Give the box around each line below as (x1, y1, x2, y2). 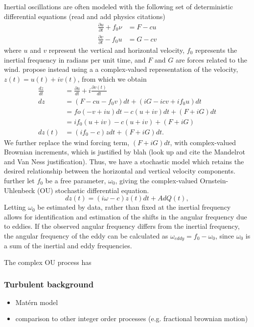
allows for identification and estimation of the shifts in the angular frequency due (4, 211, 247, 221)
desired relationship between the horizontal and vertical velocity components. (4, 166, 235, 176)
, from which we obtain (77, 73, 147, 84)
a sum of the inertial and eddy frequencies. (4, 240, 132, 251)
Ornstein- (200, 175, 229, 186)
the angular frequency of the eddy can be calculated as (4, 230, 168, 240)
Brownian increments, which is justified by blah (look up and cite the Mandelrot (4, 147, 245, 157)
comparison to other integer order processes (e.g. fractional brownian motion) (15, 313, 248, 324)
